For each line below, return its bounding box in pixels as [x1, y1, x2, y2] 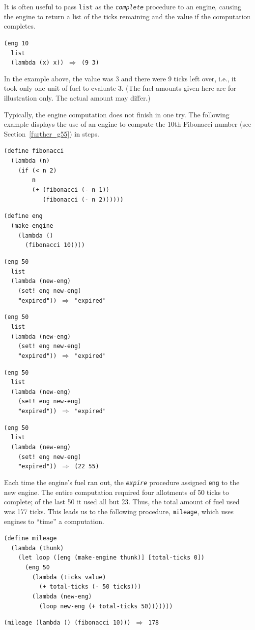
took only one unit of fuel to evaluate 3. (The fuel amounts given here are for [4, 83, 236, 93]
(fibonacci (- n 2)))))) [42, 196, 124, 203]
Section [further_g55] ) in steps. [4, 128, 99, 139]
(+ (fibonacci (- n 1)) [32, 186, 110, 193]
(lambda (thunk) [11, 544, 64, 552]
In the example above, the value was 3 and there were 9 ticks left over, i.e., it [4, 73, 236, 83]
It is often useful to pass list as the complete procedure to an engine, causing [4, 1, 242, 11]
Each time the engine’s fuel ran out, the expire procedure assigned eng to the [4, 477, 240, 488]
